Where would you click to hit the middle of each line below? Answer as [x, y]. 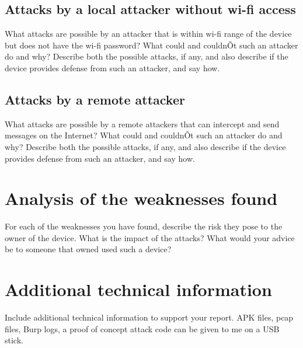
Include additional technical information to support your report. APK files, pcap [149, 317]
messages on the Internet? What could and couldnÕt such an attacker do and [144, 135]
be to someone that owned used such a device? [88, 249]
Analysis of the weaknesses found [141, 198]
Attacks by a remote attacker [95, 99]
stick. [14, 340]
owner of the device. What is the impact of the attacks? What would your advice [150, 237]
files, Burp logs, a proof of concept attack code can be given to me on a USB [142, 328]
